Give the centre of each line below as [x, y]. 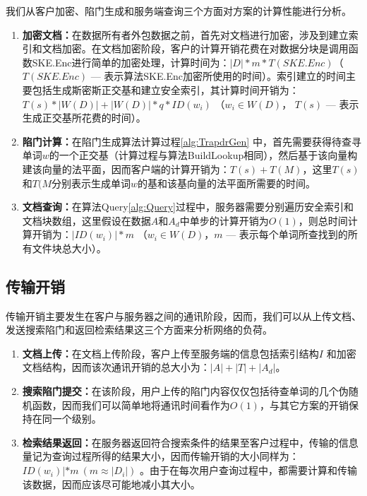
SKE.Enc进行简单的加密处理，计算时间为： [131, 62]
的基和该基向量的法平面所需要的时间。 [227, 183]
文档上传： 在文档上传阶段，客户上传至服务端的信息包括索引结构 [170, 353]
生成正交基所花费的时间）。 [84, 118]
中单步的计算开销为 [224, 220]
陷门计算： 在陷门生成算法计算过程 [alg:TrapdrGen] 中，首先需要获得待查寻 [192, 141]
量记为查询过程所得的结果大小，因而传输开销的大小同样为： [161, 456]
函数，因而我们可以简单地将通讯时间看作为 [131, 405]
